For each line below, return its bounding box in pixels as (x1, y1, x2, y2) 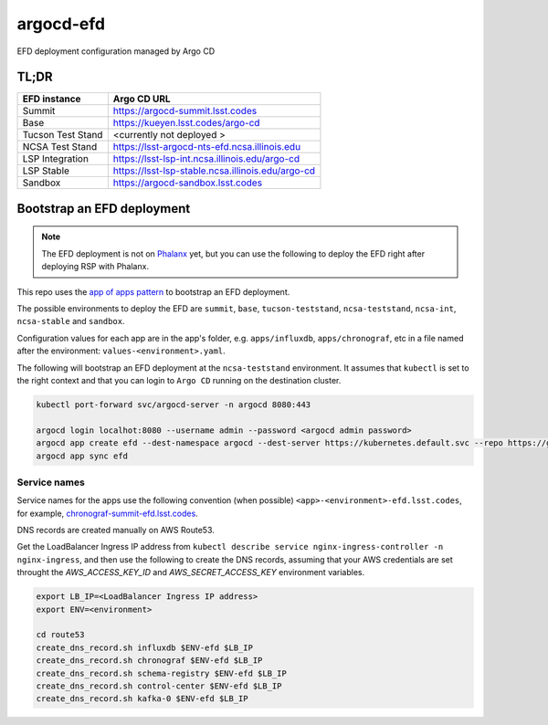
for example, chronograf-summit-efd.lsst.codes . (16, 508, 198, 519)
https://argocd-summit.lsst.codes (112, 105, 258, 118)
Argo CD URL (112, 92, 171, 105)
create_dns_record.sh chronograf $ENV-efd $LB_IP (36, 656, 263, 666)
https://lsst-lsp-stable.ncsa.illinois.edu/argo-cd (112, 164, 315, 177)
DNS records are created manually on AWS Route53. (16, 525, 215, 536)
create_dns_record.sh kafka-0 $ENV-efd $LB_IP (36, 694, 248, 704)
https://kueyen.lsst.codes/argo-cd (112, 117, 260, 130)
